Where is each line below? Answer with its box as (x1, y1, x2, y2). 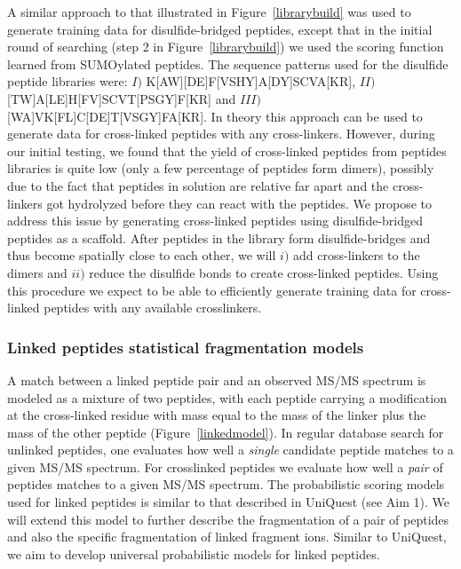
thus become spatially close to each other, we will (7, 246, 276, 265)
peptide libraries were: (7, 72, 128, 91)
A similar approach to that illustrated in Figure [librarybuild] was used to (7, 3, 411, 20)
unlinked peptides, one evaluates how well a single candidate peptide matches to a (7, 440, 454, 459)
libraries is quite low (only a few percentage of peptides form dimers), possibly (7, 159, 434, 178)
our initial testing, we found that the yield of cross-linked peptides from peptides (7, 141, 447, 160)
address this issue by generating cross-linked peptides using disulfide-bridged (7, 211, 424, 230)
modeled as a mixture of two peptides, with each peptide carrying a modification (7, 388, 447, 407)
